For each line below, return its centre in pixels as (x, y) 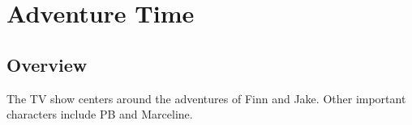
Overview (47, 64)
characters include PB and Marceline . (100, 114)
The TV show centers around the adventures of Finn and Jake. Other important (206, 98)
